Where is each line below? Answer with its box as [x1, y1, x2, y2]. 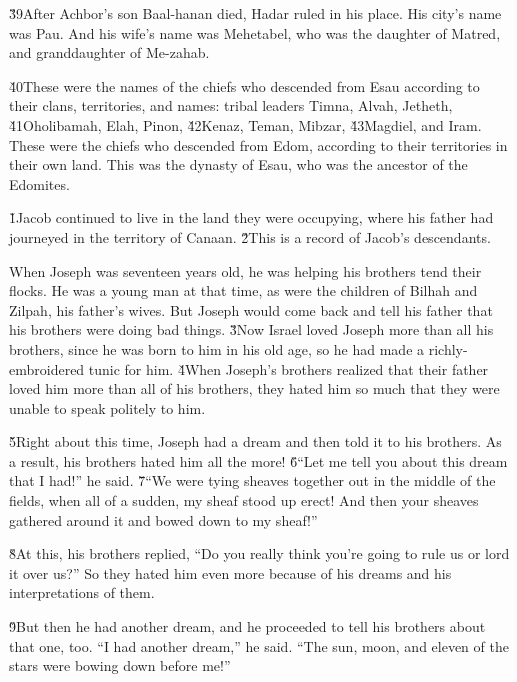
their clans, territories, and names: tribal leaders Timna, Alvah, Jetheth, [9, 95, 453, 116]
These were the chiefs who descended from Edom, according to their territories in [9, 134, 508, 155]
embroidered [9, 358, 85, 379]
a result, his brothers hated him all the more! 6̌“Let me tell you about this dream [9, 450, 508, 471]
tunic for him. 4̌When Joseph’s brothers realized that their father [88, 358, 489, 379]
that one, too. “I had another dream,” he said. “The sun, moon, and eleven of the [9, 635, 509, 656]
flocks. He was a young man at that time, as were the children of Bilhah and [9, 280, 478, 301]
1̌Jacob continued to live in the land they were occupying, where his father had [9, 207, 494, 228]
